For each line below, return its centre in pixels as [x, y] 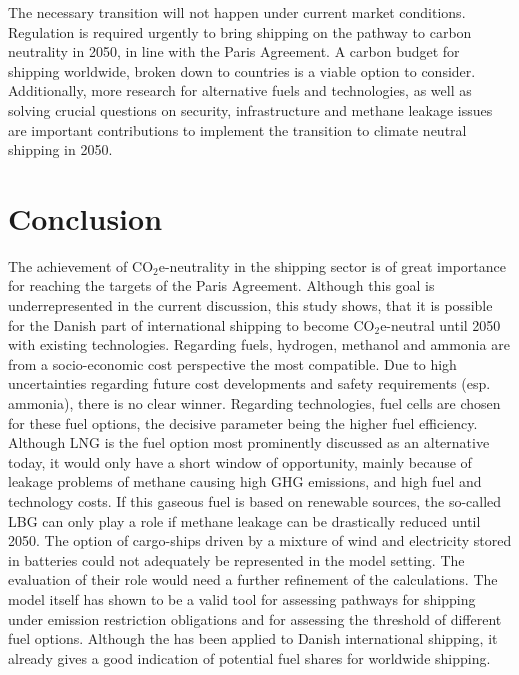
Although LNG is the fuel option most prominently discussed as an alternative [249, 442]
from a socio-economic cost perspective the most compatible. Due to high [232, 363]
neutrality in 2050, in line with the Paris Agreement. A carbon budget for [234, 51]
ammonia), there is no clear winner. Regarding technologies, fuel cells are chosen [254, 403]
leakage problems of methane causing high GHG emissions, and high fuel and [245, 481]
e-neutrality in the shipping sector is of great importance [332, 265]
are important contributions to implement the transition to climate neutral [237, 129]
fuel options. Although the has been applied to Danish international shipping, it [253, 638]
